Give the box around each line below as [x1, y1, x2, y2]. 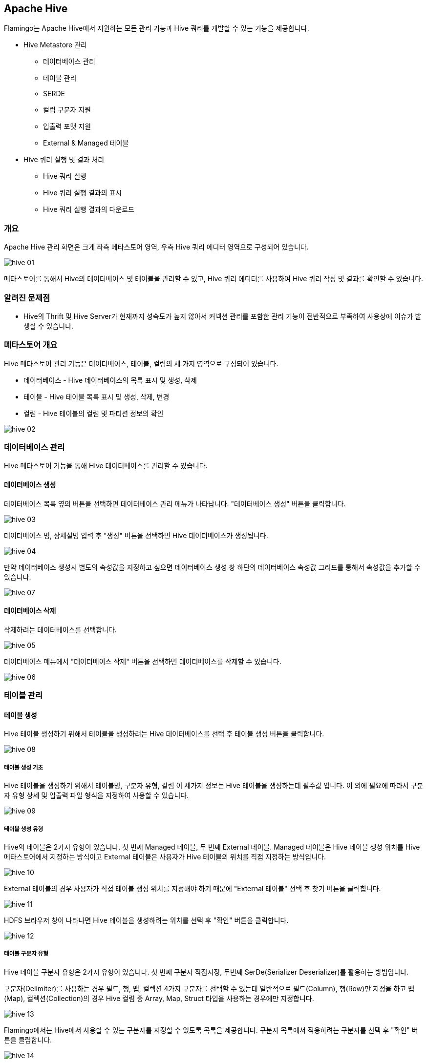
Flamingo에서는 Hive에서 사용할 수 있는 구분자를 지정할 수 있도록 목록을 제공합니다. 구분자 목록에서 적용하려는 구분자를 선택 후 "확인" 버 [4, 1025, 418, 1034]
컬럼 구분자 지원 [43, 105, 91, 114]
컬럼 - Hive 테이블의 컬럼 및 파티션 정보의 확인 [23, 409, 164, 417]
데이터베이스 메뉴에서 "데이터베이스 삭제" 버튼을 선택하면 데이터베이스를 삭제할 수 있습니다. [4, 657, 281, 666]
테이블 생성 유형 [4, 825, 43, 833]
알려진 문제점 [4, 292, 50, 303]
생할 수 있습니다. [23, 321, 74, 330]
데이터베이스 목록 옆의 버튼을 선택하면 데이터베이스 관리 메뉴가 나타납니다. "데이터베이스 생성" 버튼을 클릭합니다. [4, 499, 346, 508]
